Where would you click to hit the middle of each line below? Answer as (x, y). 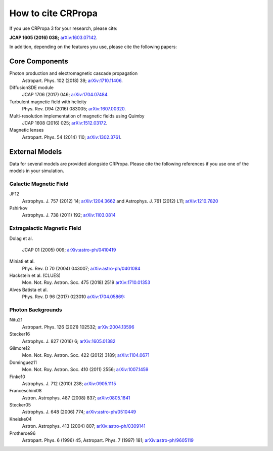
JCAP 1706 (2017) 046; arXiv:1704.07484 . (65, 95)
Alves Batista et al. (29, 290)
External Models (36, 152)
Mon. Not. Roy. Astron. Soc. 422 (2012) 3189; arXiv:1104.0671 (86, 355)
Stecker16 (20, 334)
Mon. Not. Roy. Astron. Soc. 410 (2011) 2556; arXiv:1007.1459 (85, 370)
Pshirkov (18, 208)
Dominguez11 (23, 362)
